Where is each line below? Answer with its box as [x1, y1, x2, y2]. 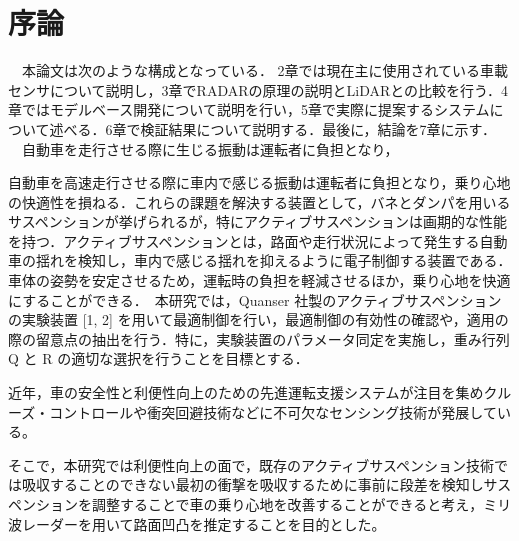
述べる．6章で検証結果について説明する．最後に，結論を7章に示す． [49, 118, 496, 139]
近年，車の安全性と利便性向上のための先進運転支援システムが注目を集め [8, 382, 484, 403]
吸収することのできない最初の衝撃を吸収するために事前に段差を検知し [21, 474, 484, 495]
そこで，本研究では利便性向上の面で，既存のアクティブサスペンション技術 [8, 454, 495, 475]
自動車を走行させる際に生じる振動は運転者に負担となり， [21, 138, 399, 159]
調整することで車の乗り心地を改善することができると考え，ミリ [91, 494, 512, 514]
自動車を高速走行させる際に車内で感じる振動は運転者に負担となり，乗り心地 [8, 172, 511, 193]
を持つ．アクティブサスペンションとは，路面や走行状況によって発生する [8, 230, 480, 251]
